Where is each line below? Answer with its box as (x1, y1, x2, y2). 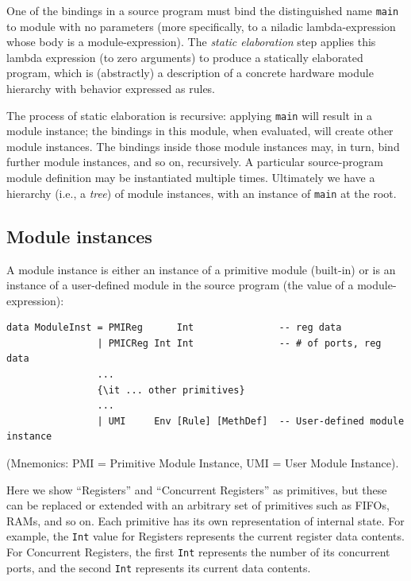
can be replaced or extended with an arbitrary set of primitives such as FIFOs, (6, 497, 390, 513)
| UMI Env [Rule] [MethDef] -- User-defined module (97, 415, 405, 427)
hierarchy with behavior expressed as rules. (6, 80, 216, 97)
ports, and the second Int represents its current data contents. (6, 559, 311, 575)
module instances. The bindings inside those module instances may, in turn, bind (6, 138, 400, 154)
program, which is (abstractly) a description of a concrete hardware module (6, 64, 374, 81)
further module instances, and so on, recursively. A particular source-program (6, 153, 383, 170)
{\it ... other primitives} (97, 384, 245, 396)
